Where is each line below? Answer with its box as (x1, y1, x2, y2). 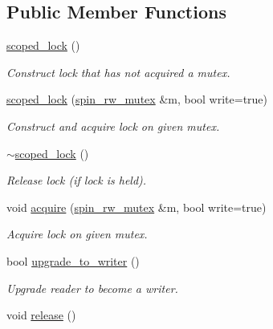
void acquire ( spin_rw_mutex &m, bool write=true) (6, 198, 267, 215)
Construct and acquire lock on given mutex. (6, 117, 220, 134)
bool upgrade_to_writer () (6, 252, 140, 269)
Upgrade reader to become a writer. (6, 279, 178, 296)
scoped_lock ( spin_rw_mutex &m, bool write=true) (6, 91, 268, 108)
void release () (6, 307, 76, 323)
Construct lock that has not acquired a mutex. (6, 63, 230, 80)
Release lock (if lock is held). (6, 172, 147, 189)
